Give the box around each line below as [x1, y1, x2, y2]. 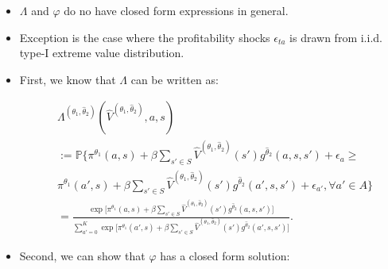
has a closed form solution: [160, 247, 290, 263]
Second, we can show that [19, 247, 145, 263]
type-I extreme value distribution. [19, 44, 184, 61]
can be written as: [130, 71, 219, 87]
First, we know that [19, 71, 116, 87]
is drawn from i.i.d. [289, 29, 382, 45]
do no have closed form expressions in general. [64, 2, 289, 18]
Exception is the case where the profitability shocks [19, 29, 270, 45]
